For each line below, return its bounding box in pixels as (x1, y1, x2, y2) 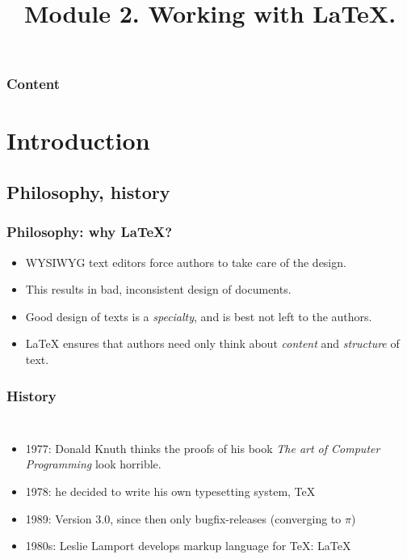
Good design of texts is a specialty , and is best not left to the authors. (25, 307, 372, 324)
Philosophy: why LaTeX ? (6, 222, 173, 242)
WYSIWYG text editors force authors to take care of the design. (25, 253, 346, 270)
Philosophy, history (6, 180, 170, 205)
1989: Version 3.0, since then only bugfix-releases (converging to (25, 510, 342, 527)
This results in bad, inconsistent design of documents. (25, 281, 292, 298)
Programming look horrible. (25, 455, 162, 472)
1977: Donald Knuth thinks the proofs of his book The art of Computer (25, 439, 380, 456)
